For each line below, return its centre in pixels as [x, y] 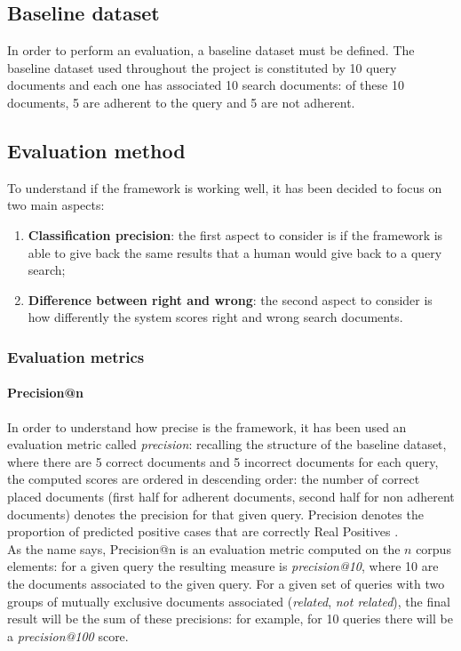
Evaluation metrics [76, 356]
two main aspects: [56, 205]
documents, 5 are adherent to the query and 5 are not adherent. [181, 102]
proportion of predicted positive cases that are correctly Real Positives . [203, 531]
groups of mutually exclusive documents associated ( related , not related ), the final [229, 601]
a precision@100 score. [68, 635]
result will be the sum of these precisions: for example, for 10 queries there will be [230, 619]
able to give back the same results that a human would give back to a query [235, 252]
